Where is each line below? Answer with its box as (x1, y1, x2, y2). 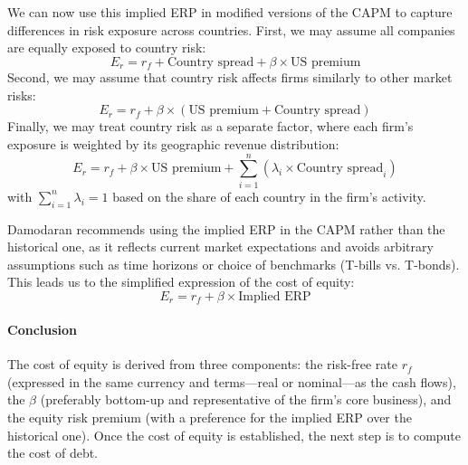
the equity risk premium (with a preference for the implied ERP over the (7, 407, 412, 426)
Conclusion (7, 319, 78, 338)
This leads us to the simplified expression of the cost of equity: (7, 272, 355, 291)
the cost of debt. (7, 443, 99, 462)
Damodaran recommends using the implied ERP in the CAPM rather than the (7, 219, 445, 238)
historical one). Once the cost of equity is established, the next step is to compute (7, 425, 462, 444)
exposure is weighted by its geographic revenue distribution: (7, 135, 339, 154)
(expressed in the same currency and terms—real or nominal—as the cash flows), (7, 372, 456, 391)
